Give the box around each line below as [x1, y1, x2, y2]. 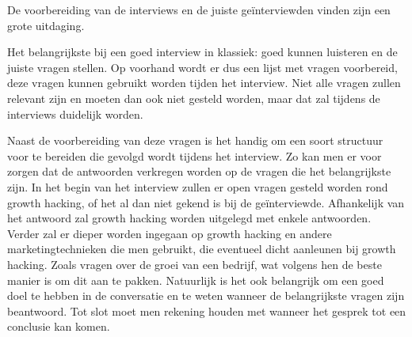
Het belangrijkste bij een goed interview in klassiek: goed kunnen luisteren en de [7, 44, 398, 60]
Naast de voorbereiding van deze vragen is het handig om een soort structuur [7, 132, 383, 149]
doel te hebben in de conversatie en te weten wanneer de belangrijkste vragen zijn [7, 287, 405, 304]
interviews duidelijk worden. [7, 105, 143, 122]
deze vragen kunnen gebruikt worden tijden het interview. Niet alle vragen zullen [7, 74, 401, 91]
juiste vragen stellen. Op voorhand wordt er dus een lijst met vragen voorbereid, [7, 59, 398, 75]
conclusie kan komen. [7, 318, 110, 335]
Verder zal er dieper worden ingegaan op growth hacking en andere [7, 225, 332, 241]
